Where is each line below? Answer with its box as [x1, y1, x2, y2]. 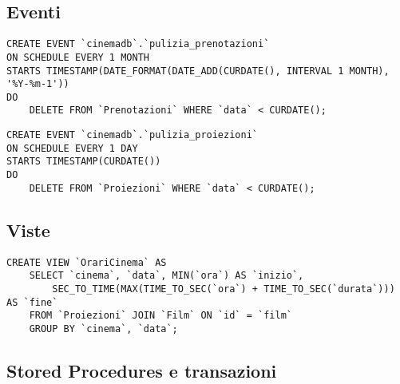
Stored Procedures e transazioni [6, 358, 277, 382]
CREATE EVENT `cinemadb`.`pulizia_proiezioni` [6, 129, 258, 141]
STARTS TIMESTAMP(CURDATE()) [6, 156, 161, 168]
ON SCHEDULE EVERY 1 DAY [6, 142, 138, 154]
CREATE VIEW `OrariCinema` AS [6, 256, 167, 268]
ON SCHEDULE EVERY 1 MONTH [6, 51, 149, 63]
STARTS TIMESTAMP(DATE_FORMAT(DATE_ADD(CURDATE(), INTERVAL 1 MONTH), [6, 65, 390, 77]
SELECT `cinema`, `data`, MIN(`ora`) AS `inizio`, [29, 270, 304, 282]
